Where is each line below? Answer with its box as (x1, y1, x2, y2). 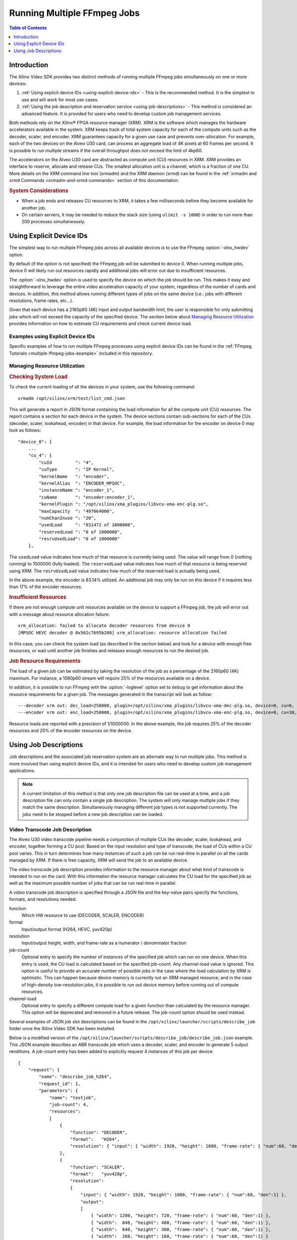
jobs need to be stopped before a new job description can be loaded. (22, 811, 164, 817)
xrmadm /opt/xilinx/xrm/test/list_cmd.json (18, 395, 125, 401)
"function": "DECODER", (70, 1129, 128, 1135)
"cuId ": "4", (39, 459, 94, 465)
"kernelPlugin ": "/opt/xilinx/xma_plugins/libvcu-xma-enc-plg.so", (39, 501, 209, 507)
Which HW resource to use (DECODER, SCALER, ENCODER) (21, 912, 145, 918)
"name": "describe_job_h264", (39, 1074, 112, 1080)
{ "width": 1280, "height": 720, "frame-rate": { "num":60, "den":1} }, (91, 1213, 271, 1219)
